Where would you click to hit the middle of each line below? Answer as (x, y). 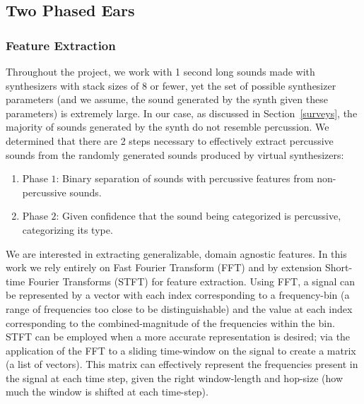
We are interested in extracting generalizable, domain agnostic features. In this (176, 253)
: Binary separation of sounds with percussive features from (185, 178)
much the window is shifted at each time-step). (107, 392)
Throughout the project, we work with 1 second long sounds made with (160, 71)
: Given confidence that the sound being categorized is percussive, (199, 216)
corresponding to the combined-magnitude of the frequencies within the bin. (170, 322)
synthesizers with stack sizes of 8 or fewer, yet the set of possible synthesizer (171, 85)
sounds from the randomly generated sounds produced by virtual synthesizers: (175, 154)
